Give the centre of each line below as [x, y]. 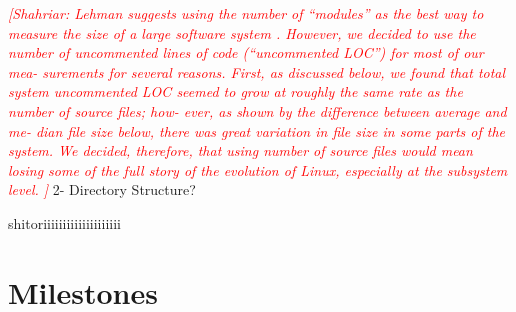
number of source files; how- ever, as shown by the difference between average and [257, 110]
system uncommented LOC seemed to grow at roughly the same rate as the [235, 91]
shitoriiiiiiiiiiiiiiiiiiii [64, 222]
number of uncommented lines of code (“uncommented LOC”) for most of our [246, 52]
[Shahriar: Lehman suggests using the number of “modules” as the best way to [246, 13]
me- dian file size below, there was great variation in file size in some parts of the [257, 130]
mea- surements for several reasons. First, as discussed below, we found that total [257, 71]
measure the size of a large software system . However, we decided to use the [242, 32]
